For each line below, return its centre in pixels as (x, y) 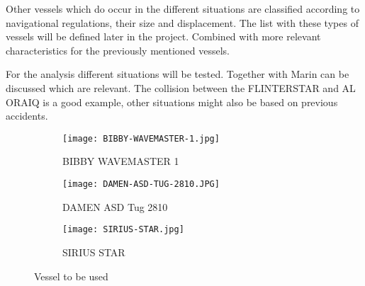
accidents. (27, 116)
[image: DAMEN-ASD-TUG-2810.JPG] (141, 184)
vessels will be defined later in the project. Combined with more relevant (163, 36)
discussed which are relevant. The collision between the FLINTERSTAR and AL (181, 87)
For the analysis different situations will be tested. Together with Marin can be (178, 74)
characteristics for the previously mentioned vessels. (118, 50)
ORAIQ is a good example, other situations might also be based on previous (172, 102)
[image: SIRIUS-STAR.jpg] (123, 230)
